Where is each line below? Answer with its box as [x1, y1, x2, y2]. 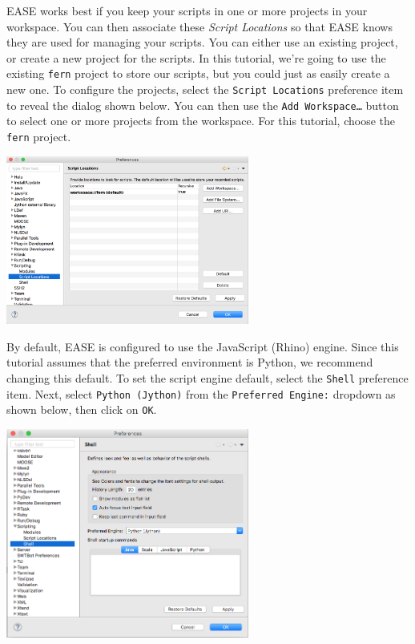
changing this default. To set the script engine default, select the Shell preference [6, 370, 409, 387]
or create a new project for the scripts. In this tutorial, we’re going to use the [6, 49, 386, 66]
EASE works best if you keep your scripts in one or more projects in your [6, 2, 368, 18]
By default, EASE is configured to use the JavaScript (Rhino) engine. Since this [6, 338, 399, 354]
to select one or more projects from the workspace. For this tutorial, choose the [6, 112, 395, 129]
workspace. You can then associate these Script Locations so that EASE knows [6, 18, 393, 34]
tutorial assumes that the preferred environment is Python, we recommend [6, 354, 373, 371]
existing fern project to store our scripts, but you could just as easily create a [6, 65, 390, 82]
